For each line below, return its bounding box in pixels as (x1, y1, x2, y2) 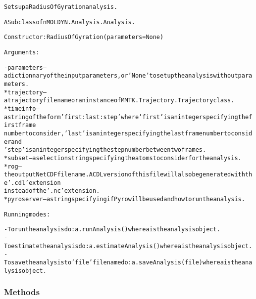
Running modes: (4, 211, 51, 218)
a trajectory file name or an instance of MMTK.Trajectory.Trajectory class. (4, 97, 235, 104)
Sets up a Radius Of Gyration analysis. (4, 3, 118, 10)
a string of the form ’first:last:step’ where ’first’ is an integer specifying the (4, 113, 249, 121)
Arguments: (4, 48, 40, 56)
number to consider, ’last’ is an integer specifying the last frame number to (4, 129, 231, 137)
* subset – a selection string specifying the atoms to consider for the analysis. (4, 154, 242, 162)
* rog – (4, 163, 22, 170)
